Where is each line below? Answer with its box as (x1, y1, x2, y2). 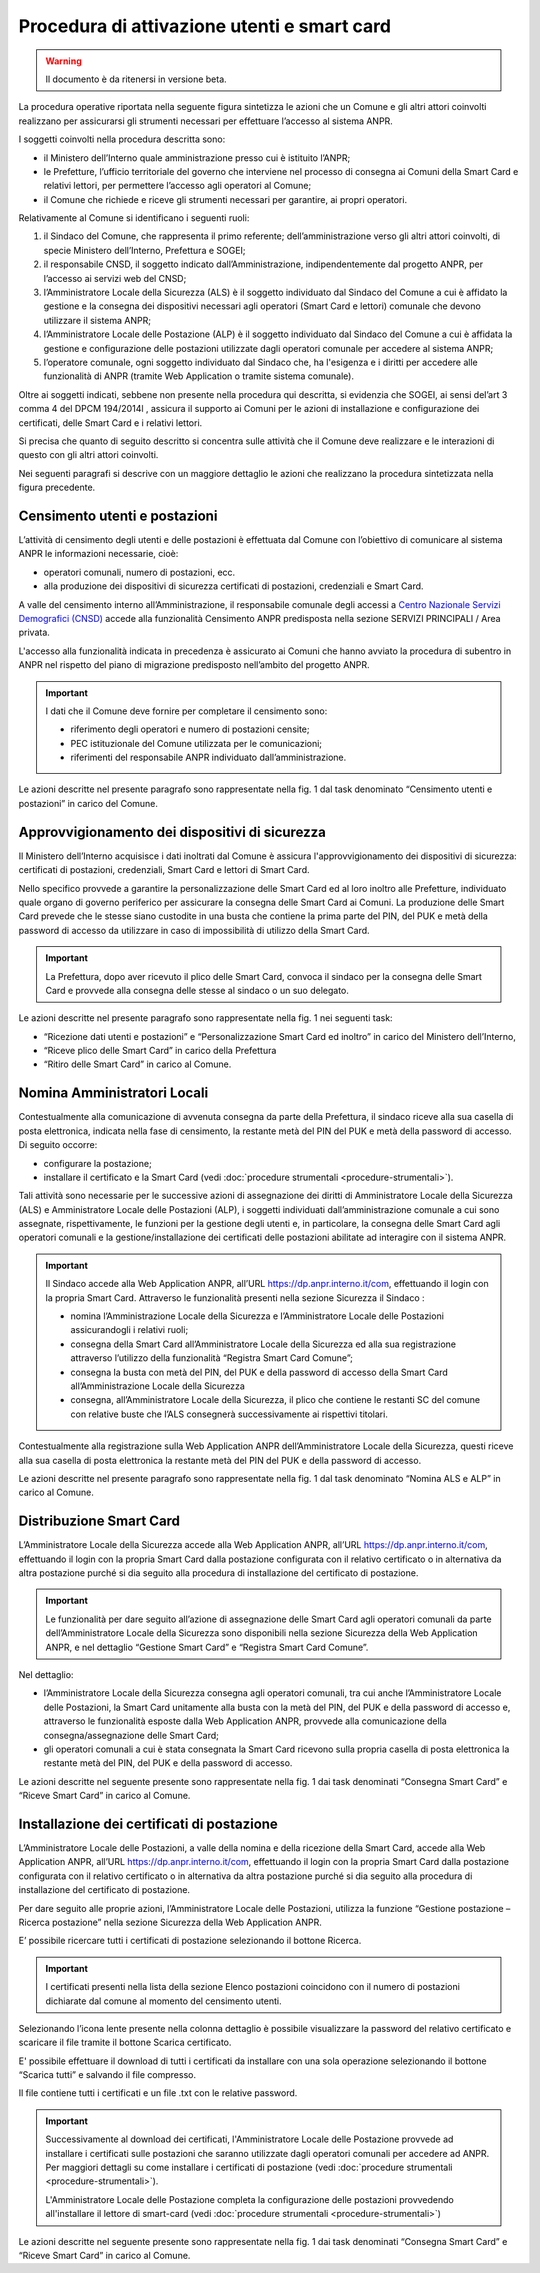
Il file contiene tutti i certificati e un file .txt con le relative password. (18, 2087, 298, 2099)
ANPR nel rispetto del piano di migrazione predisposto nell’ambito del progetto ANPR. (18, 659, 370, 671)
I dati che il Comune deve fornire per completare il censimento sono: (45, 705, 328, 717)
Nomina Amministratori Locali (18, 1085, 209, 1102)
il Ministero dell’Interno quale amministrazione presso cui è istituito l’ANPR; (43, 151, 351, 164)
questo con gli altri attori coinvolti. (18, 449, 159, 461)
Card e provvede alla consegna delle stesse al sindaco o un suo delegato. (45, 984, 349, 996)
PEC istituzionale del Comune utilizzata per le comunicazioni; (70, 737, 323, 749)
